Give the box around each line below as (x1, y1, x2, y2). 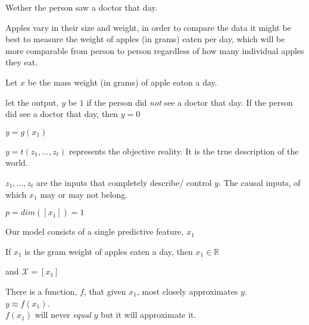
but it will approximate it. (101, 308, 196, 321)
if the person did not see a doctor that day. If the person (86, 96, 293, 108)
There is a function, (5, 285, 77, 297)
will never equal (35, 308, 91, 321)
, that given (83, 285, 126, 297)
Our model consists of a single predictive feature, (5, 225, 184, 238)
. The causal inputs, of (219, 176, 301, 188)
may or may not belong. (40, 188, 128, 200)
